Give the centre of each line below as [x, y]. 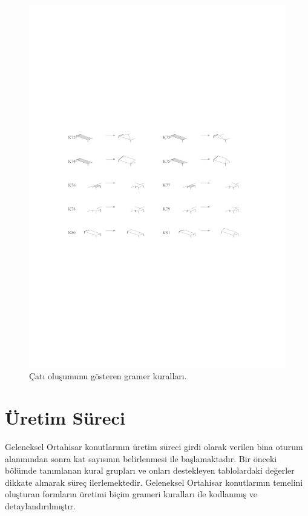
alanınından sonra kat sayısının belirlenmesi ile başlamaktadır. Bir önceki [141, 458]
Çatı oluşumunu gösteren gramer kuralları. [108, 376]
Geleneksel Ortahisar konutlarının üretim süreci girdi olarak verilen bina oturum [154, 446]
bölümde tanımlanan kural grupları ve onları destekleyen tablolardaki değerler [150, 470]
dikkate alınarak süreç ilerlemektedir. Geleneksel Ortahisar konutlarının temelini [154, 482]
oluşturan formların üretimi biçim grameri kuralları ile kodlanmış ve [131, 494]
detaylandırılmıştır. [40, 505]
